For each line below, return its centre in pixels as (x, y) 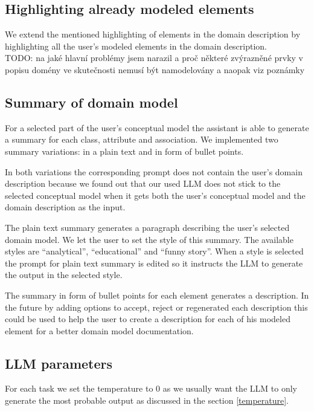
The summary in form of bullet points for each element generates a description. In (157, 295)
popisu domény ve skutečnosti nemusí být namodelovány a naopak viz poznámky (155, 69)
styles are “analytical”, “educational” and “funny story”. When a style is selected (154, 251)
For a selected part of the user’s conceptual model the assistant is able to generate (157, 127)
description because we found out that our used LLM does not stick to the (143, 183)
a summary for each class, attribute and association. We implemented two (142, 139)
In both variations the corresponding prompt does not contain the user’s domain (154, 171)
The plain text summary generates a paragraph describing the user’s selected (147, 227)
